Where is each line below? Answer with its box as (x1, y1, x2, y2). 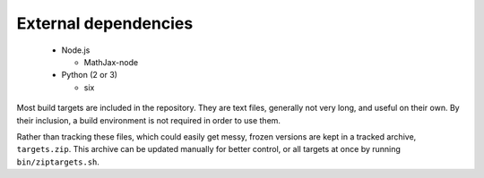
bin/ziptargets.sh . (16, 157, 100, 167)
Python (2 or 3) (61, 70, 118, 81)
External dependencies (16, 13, 194, 33)
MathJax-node (83, 56, 139, 67)
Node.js (61, 45, 91, 55)
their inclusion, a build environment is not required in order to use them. (16, 114, 281, 125)
